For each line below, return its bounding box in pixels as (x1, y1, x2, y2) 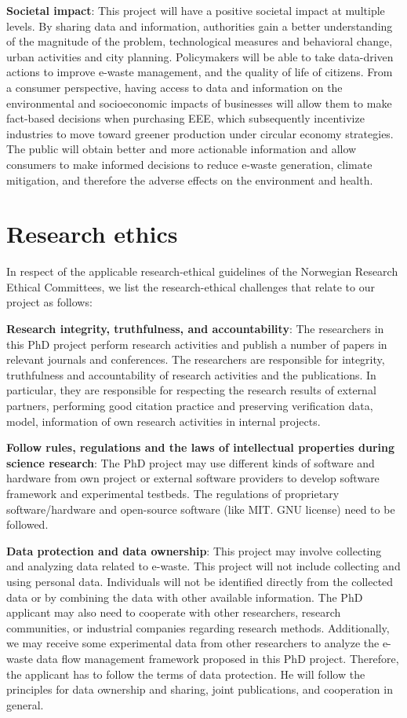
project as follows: (6, 294, 93, 310)
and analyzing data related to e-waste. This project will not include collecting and (6, 558, 401, 574)
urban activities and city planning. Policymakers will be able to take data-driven (6, 48, 394, 64)
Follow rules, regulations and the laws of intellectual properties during (6, 439, 395, 456)
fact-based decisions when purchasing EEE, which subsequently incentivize (6, 110, 365, 126)
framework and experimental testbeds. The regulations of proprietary (6, 485, 340, 501)
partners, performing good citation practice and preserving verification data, (6, 397, 373, 413)
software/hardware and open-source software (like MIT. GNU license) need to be (6, 500, 395, 517)
